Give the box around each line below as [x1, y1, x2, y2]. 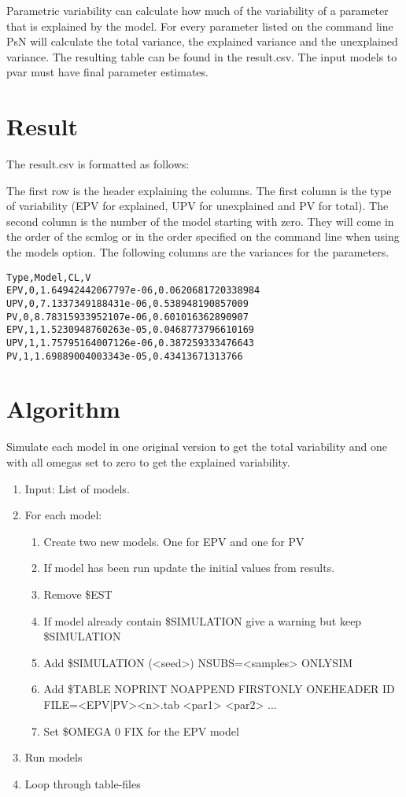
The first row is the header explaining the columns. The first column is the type [6, 182, 392, 198]
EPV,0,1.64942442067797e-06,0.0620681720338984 [6, 285, 260, 297]
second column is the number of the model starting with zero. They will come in [6, 212, 394, 229]
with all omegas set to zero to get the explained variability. [6, 453, 290, 470]
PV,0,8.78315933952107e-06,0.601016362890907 [6, 311, 249, 323]
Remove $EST [43, 585, 113, 602]
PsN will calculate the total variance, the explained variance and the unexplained [6, 33, 398, 50]
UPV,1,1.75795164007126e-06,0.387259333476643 [6, 337, 254, 349]
